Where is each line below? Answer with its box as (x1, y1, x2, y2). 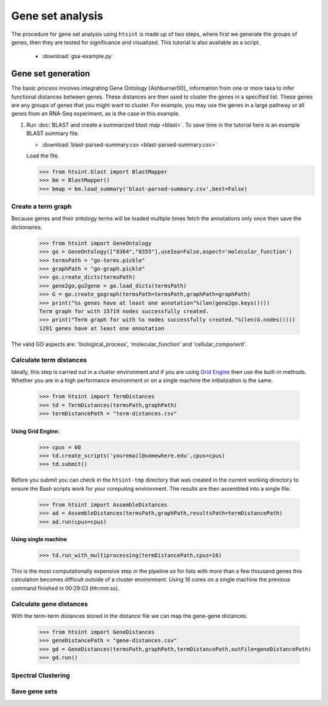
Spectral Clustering (11, 671, 70, 679)
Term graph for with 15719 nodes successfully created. (39, 308, 210, 314)
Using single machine (11, 536, 67, 543)
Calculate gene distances (11, 600, 88, 608)
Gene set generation (11, 69, 91, 79)
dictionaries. (11, 223, 43, 230)
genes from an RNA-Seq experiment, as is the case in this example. (11, 110, 180, 117)
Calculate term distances (11, 356, 87, 364)
